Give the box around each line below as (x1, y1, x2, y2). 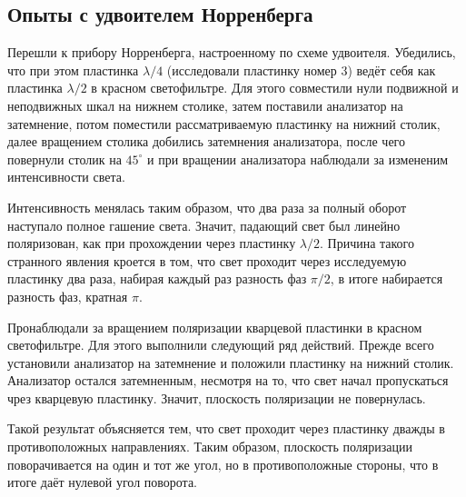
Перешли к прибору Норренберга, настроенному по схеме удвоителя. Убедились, (7, 43, 456, 62)
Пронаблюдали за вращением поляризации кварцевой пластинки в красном (7, 317, 422, 336)
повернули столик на (7, 149, 122, 168)
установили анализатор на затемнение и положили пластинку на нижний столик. (7, 353, 454, 372)
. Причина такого (319, 234, 415, 253)
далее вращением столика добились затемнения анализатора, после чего (7, 132, 405, 151)
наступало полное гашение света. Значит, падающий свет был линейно (7, 215, 401, 234)
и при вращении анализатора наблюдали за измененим (147, 149, 449, 168)
